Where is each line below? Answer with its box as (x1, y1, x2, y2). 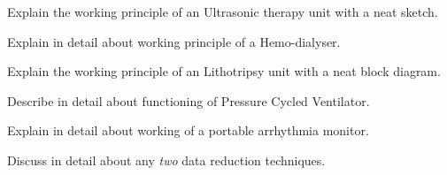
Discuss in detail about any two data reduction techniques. (7, 150, 326, 169)
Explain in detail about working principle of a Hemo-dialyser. (7, 32, 341, 50)
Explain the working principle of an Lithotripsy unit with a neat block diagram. (7, 62, 441, 80)
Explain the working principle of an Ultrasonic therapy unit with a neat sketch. (7, 3, 438, 20)
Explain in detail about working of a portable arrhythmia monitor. (7, 121, 369, 140)
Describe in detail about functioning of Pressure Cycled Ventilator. (7, 91, 370, 110)
